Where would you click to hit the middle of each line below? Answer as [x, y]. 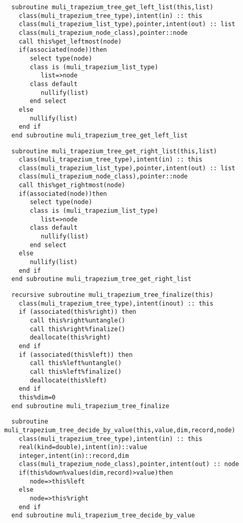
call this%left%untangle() [76, 363]
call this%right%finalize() [78, 329]
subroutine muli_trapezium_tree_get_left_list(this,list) [113, 7]
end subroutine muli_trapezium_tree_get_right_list [102, 279]
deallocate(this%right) [70, 338]
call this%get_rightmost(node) [72, 185]
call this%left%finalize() [76, 371]
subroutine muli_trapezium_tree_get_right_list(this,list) [114, 151]
